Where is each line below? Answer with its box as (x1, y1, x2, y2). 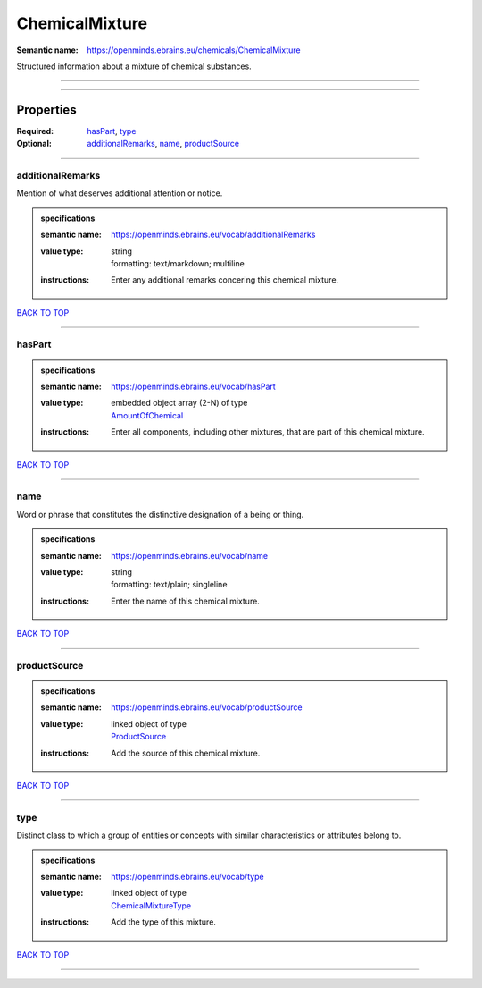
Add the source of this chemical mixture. (111, 747, 261, 758)
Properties (16, 102, 77, 117)
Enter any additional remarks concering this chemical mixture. (111, 274, 339, 285)
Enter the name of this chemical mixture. (111, 595, 261, 606)
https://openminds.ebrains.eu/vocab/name (111, 550, 268, 561)
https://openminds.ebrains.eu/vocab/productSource (111, 702, 303, 713)
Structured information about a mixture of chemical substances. (16, 61, 252, 72)
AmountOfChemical (111, 410, 184, 420)
